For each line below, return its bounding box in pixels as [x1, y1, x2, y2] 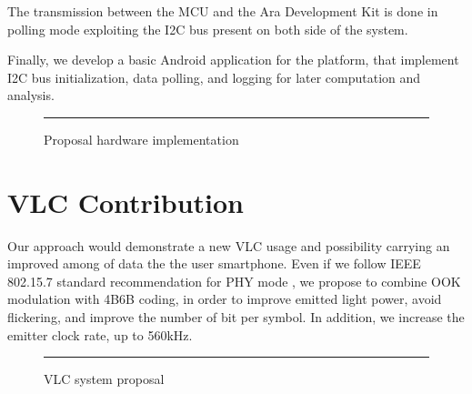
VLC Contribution [7, 183, 245, 220]
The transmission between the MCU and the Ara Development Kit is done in [7, 2, 438, 20]
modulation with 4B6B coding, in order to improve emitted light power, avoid [7, 289, 442, 308]
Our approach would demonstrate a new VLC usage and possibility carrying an [7, 236, 450, 255]
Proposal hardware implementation [44, 129, 239, 148]
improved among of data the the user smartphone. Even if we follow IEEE [7, 254, 421, 273]
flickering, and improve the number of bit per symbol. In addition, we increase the [7, 308, 465, 327]
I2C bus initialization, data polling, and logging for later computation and [7, 67, 421, 86]
